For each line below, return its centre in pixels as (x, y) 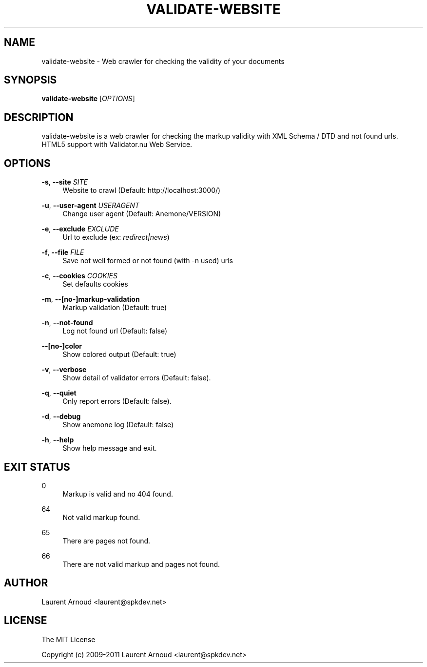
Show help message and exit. (110, 448)
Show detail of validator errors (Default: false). (137, 378)
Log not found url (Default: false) (115, 331)
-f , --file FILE (63, 252)
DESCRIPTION (39, 117)
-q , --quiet (59, 393)
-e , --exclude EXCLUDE (80, 229)
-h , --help (58, 440)
